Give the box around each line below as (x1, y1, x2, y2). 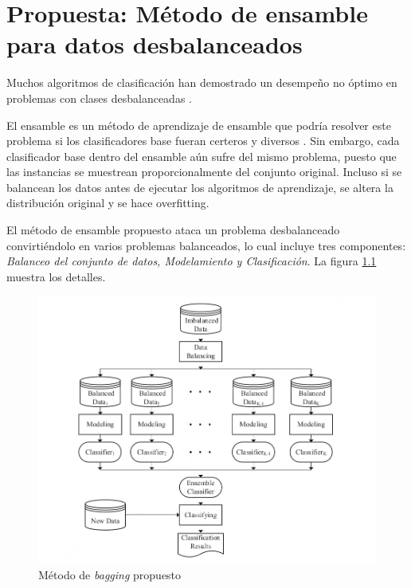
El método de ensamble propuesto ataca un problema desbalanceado (6, 221, 340, 238)
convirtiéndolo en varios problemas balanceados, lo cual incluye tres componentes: (6, 237, 406, 253)
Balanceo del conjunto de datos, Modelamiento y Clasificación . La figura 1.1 (6, 253, 377, 269)
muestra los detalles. (6, 268, 106, 284)
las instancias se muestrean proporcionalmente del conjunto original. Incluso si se (6, 163, 402, 180)
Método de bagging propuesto (38, 566, 182, 582)
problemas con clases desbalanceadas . (6, 89, 192, 106)
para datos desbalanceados (6, 28, 303, 61)
